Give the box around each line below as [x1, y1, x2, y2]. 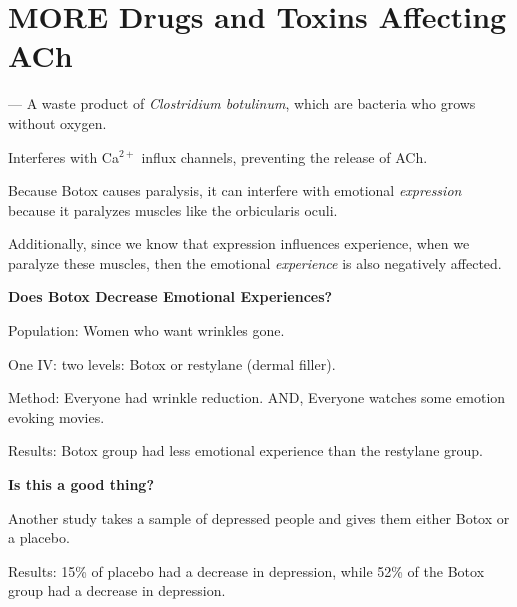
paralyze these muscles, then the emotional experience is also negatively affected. [8, 252, 502, 273]
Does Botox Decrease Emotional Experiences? [8, 286, 333, 307]
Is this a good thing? [8, 474, 155, 495]
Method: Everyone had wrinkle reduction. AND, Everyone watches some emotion [8, 387, 506, 408]
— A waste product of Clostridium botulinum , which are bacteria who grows [8, 93, 476, 114]
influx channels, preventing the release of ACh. [141, 146, 428, 167]
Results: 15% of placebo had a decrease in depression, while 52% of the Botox [8, 560, 485, 581]
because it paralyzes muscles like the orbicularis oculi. [8, 199, 338, 220]
